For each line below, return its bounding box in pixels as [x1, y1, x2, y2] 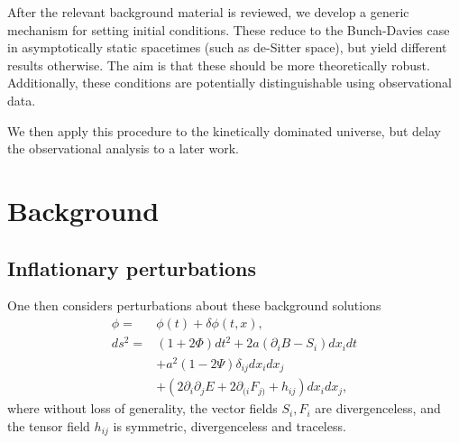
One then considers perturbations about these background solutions [7, 296, 381, 315]
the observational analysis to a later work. [7, 139, 240, 158]
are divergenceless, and [315, 399, 441, 418]
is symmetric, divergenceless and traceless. [113, 416, 346, 435]
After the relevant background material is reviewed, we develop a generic [7, 3, 409, 21]
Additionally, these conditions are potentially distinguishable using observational [7, 73, 452, 92]
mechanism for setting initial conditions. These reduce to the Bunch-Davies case [7, 20, 450, 39]
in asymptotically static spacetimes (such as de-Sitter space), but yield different [7, 38, 447, 57]
